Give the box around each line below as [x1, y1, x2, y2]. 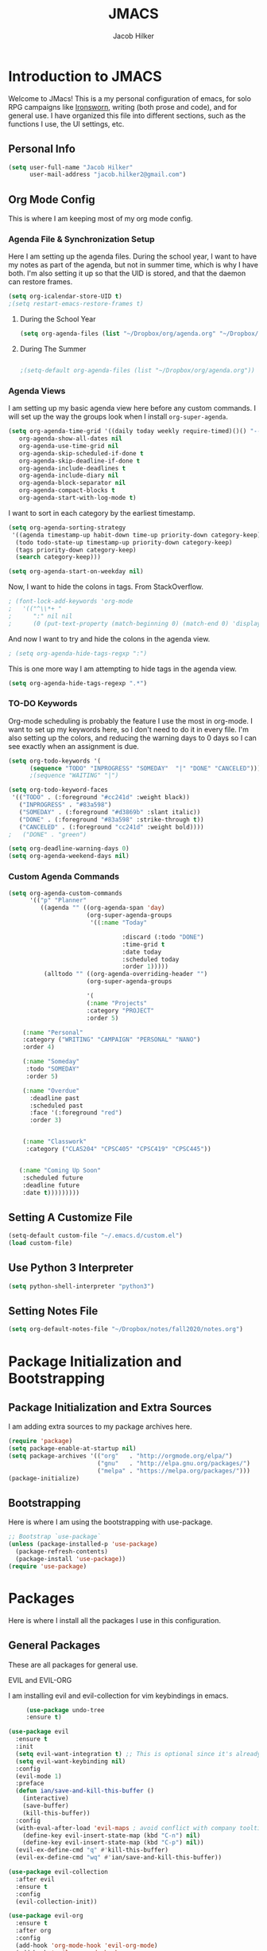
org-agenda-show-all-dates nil [18, 435, 123, 443]
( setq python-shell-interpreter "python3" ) [8, 1282, 155, 1290]
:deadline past [29, 1094, 80, 1102]
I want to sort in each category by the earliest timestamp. [8, 508, 195, 517]
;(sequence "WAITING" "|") [29, 771, 119, 780]
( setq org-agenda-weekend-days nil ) [8, 853, 130, 860]
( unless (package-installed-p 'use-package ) [8, 1540, 158, 1548]
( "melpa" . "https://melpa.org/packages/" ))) [96, 1466, 250, 1475]
